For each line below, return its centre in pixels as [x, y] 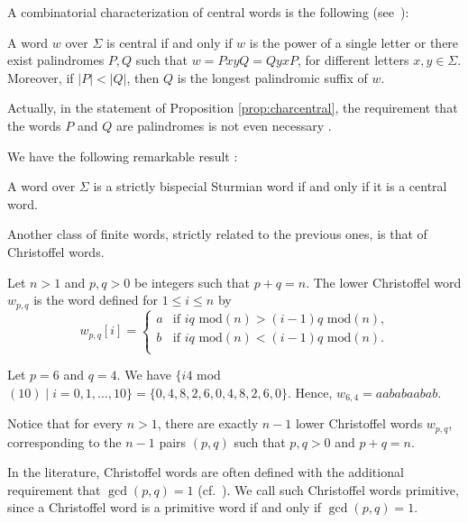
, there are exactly [208, 423]
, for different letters [353, 60]
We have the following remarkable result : [123, 156]
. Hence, [310, 392]
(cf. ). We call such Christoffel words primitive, [328, 489]
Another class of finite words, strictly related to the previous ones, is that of [217, 234]
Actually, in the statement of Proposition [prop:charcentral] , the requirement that [233, 108]
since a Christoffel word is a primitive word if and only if [165, 507]
